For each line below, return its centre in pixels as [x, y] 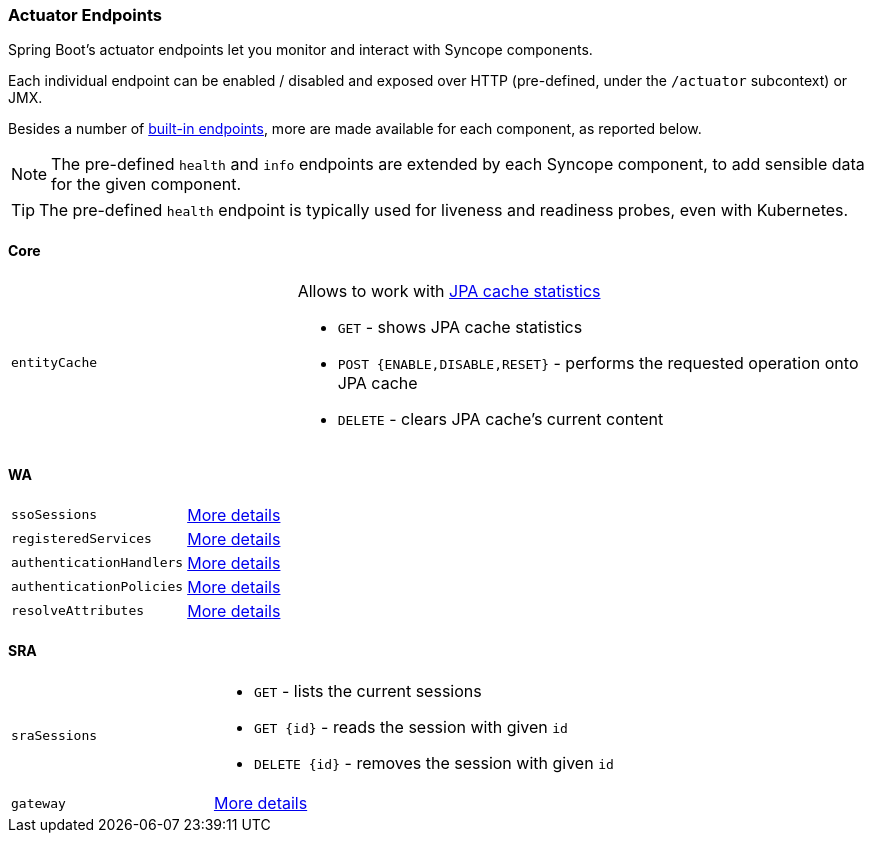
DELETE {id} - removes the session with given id [433, 763]
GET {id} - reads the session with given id [410, 727]
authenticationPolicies [97, 587]
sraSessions [54, 735]
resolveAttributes [78, 611]
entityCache [54, 363]
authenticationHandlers [97, 563]
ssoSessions [54, 515]
